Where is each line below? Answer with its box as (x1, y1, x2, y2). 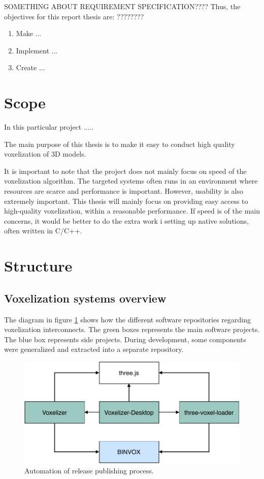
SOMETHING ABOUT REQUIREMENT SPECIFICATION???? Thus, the (4, 1, 241, 11)
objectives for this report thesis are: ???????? (4, 11, 144, 21)
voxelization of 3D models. (4, 148, 86, 159)
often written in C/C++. (4, 225, 82, 236)
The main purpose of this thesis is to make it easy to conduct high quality (4, 138, 235, 149)
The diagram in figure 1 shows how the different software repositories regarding (4, 314, 251, 324)
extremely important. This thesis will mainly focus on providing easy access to (4, 195, 248, 206)
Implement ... (16, 45, 58, 55)
